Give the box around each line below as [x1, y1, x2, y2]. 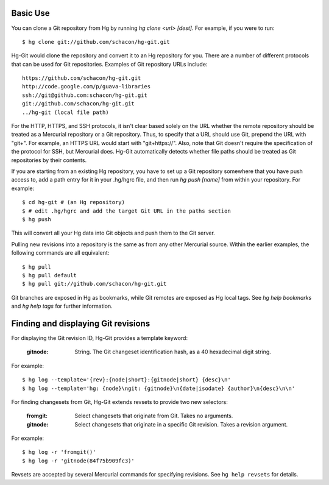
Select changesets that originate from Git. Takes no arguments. [74, 412, 233, 420]
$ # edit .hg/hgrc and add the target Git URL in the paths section [22, 207, 231, 214]
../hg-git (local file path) [22, 108, 109, 116]
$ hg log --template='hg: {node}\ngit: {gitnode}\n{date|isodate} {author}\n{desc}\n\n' [22, 384, 295, 392]
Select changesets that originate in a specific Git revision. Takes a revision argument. [74, 420, 288, 428]
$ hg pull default [22, 272, 77, 278]
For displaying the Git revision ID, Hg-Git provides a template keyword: [11, 334, 188, 341]
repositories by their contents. [11, 156, 87, 164]
